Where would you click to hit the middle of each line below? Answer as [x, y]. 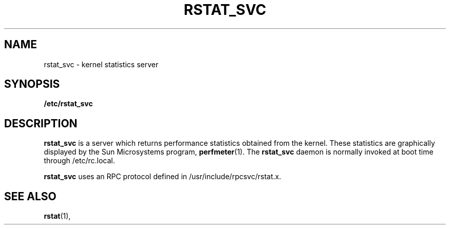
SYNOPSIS [32, 84]
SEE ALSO [30, 196]
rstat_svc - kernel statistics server [101, 64]
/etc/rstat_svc [68, 104]
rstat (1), [57, 216]
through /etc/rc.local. [79, 161]
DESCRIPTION [41, 123]
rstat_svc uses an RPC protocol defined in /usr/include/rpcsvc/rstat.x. [163, 177]
